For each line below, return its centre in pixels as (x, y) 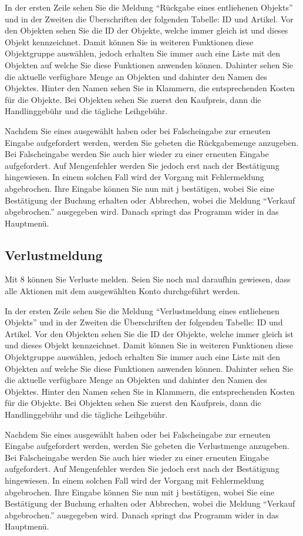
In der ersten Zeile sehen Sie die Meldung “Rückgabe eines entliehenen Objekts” (149, 7)
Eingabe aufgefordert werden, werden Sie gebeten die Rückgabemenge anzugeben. (152, 142)
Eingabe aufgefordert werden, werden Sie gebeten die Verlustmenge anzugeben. (147, 446)
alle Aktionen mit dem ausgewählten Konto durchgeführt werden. (122, 291)
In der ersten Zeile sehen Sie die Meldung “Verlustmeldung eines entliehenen (142, 310)
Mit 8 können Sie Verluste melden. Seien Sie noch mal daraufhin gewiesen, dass (148, 279)
